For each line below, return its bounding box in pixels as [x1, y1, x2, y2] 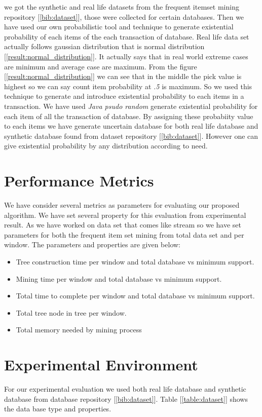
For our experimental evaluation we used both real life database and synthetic [4, 384, 246, 394]
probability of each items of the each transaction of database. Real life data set [4, 31, 249, 42]
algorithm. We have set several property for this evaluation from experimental [4, 209, 246, 220]
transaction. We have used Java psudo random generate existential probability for [4, 100, 258, 111]
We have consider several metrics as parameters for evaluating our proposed [4, 200, 240, 210]
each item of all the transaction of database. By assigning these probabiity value [4, 110, 253, 121]
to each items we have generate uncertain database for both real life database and [4, 121, 258, 131]
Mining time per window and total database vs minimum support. [16, 273, 222, 284]
